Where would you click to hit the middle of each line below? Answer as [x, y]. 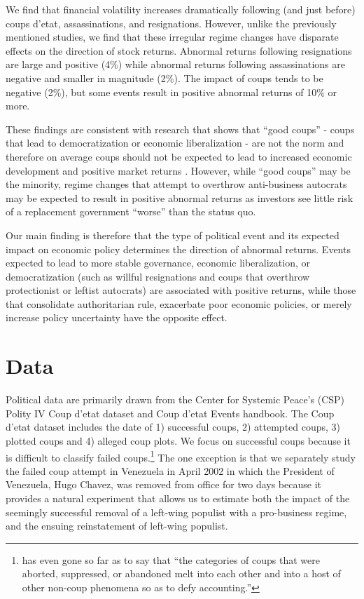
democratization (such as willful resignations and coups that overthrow [158, 276]
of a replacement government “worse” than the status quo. [131, 211]
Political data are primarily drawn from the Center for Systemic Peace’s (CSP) [175, 399]
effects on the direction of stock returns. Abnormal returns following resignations [179, 50]
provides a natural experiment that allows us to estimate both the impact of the [178, 498]
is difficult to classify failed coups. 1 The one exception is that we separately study [181, 456]
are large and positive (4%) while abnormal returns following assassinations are [175, 64]
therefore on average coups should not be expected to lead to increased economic [179, 156]
